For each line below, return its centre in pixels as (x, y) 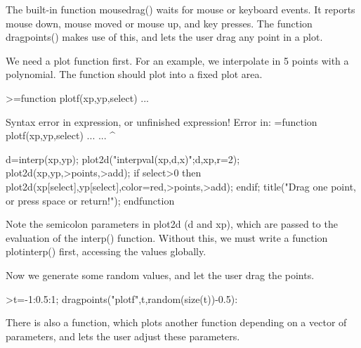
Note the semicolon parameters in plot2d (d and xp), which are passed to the (172, 224)
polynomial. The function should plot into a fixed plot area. (134, 74)
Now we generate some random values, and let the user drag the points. (160, 275)
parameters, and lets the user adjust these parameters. (123, 336)
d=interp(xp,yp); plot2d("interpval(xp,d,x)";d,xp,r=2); (123, 159)
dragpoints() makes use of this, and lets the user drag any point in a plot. (164, 37)
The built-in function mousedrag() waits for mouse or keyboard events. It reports (180, 9)
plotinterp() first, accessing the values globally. (106, 251)
